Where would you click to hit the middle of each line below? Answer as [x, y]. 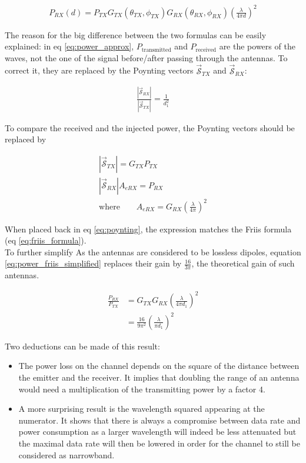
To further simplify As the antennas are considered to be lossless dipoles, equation [153, 252]
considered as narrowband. [66, 454]
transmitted [156, 50]
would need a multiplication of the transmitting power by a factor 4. [142, 389]
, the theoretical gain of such [243, 263]
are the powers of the [257, 46]
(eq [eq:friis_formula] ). [46, 240]
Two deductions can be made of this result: [82, 346]
